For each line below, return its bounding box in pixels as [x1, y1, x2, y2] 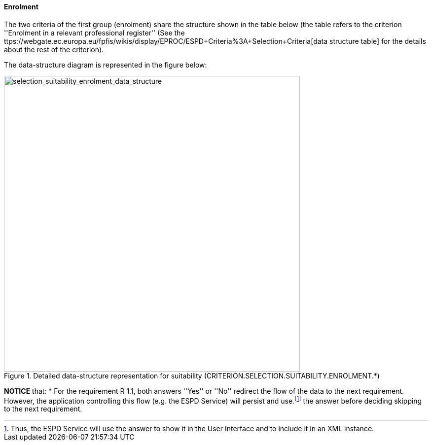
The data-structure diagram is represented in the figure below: [4, 60, 207, 69]
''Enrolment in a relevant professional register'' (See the [4, 28, 185, 37]
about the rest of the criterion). [4, 45, 104, 54]
